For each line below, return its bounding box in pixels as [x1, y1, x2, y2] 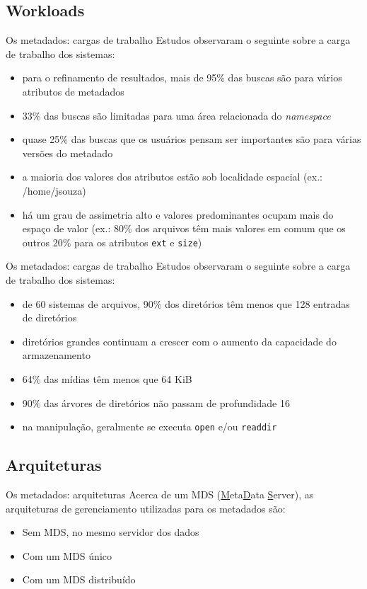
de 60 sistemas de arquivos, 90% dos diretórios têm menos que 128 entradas [22, 296, 350, 311]
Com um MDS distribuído [22, 572, 136, 587]
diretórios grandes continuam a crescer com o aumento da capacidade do [22, 333, 337, 348]
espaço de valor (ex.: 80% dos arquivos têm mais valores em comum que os [22, 221, 346, 236]
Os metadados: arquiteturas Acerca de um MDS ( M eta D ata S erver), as [6, 487, 314, 501]
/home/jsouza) [22, 183, 86, 198]
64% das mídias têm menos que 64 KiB [22, 371, 192, 386]
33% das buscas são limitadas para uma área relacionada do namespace [22, 108, 331, 122]
